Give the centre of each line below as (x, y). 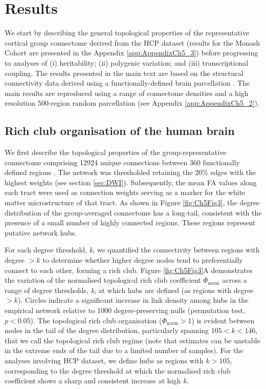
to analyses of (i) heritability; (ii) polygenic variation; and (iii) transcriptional (127, 62)
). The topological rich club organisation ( (96, 320)
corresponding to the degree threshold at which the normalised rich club (118, 370)
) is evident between (223, 320)
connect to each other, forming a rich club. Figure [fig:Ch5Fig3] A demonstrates (129, 270)
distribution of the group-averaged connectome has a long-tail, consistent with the (133, 212)
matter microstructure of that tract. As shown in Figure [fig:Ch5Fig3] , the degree (132, 202)
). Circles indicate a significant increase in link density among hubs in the (133, 300)
